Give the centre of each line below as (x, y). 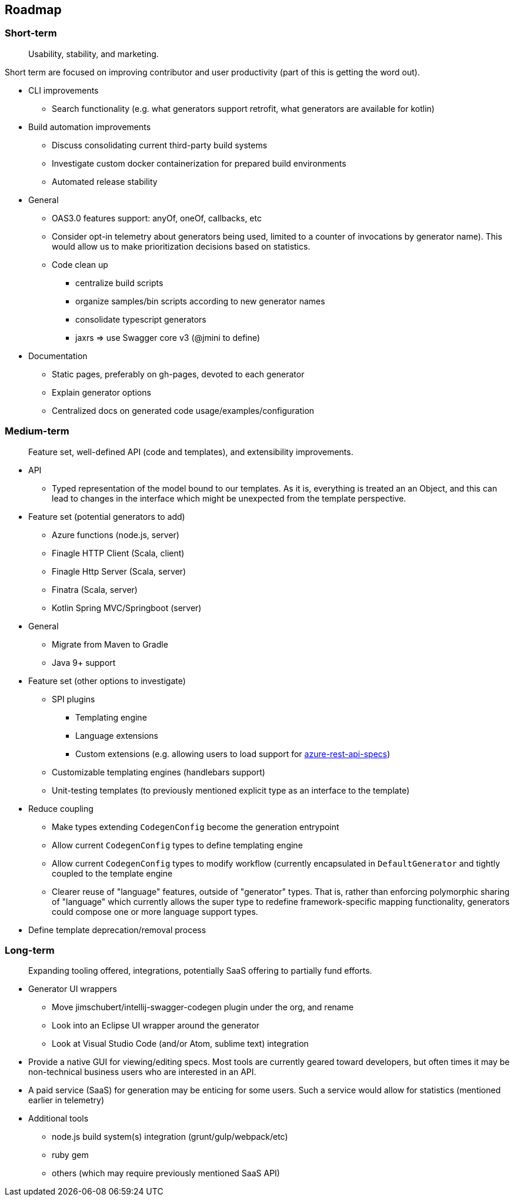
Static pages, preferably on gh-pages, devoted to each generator (178, 374)
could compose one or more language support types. (155, 911)
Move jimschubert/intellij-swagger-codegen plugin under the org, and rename (203, 1007)
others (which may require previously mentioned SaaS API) (166, 1173)
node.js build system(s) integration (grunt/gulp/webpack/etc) (170, 1137)
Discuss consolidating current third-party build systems (160, 145)
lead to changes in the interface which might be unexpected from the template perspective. (229, 498)
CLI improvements (64, 90)
